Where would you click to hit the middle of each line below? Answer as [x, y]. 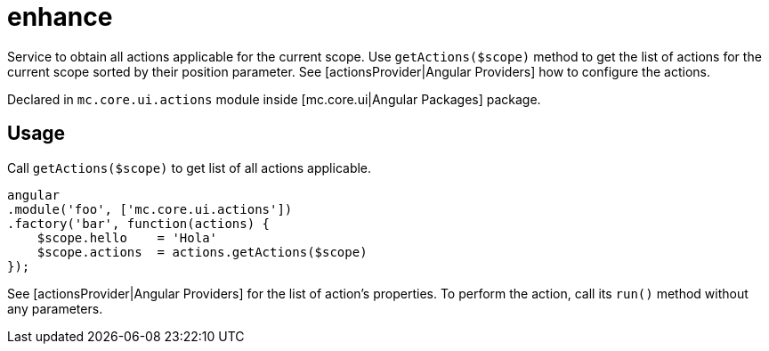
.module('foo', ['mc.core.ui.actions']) [150, 209]
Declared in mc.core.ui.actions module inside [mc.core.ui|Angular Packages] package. [274, 99]
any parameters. [55, 308]
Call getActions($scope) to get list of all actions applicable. [190, 167]
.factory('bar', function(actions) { [139, 223]
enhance [60, 17]
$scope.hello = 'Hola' [127, 237]
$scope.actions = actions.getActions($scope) [202, 252]
